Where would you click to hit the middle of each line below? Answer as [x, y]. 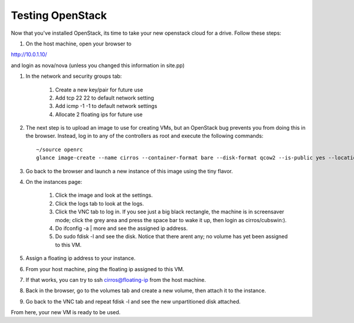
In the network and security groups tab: [74, 76]
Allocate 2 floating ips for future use [99, 114]
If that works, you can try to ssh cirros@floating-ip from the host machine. [116, 279]
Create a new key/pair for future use [99, 90]
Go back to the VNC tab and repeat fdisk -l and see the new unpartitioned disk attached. [133, 301]
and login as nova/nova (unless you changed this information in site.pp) [98, 65]
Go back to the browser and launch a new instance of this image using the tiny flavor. [129, 171]
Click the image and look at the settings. [104, 195]
